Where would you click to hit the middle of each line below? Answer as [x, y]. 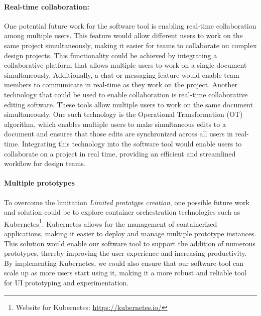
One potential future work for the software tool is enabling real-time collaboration [130, 25]
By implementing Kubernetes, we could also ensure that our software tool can [124, 263]
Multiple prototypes [39, 183]
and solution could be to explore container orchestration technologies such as [122, 212]
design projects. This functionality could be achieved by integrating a [111, 55]
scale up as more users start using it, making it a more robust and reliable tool [125, 273]
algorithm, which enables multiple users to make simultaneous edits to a [115, 124]
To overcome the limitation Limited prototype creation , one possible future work [127, 202]
